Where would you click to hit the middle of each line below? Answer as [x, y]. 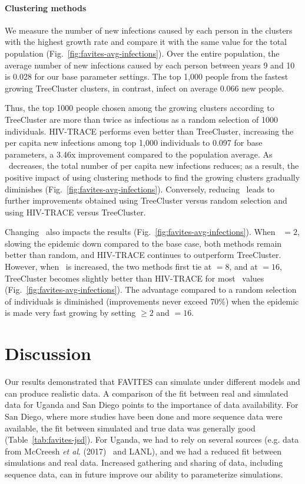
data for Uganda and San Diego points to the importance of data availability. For [152, 405]
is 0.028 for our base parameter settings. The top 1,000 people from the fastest [147, 76]
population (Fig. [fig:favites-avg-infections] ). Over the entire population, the [142, 53]
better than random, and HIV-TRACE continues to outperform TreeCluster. [143, 255]
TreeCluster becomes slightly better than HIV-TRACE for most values [135, 278]
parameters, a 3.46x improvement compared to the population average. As [139, 154]
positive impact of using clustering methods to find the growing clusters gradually [152, 177]
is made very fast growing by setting [70, 313]
